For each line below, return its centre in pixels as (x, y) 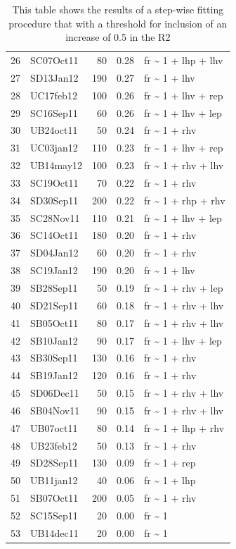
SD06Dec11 (55, 393)
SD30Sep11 (54, 200)
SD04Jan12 (54, 253)
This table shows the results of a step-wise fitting (118, 9)
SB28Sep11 (54, 288)
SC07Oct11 (54, 60)
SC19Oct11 (54, 182)
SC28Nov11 (55, 217)
